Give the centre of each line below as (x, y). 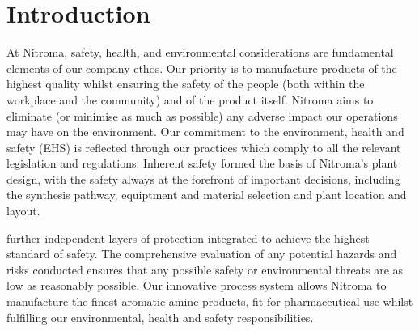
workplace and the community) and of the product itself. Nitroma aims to (190, 99)
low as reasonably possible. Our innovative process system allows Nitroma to (197, 285)
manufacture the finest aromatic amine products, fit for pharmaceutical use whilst (210, 301)
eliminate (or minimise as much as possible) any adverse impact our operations (202, 115)
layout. (23, 211)
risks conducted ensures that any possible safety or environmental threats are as (205, 269)
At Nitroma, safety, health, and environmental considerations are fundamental (200, 52)
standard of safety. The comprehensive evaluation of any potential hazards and (202, 254)
